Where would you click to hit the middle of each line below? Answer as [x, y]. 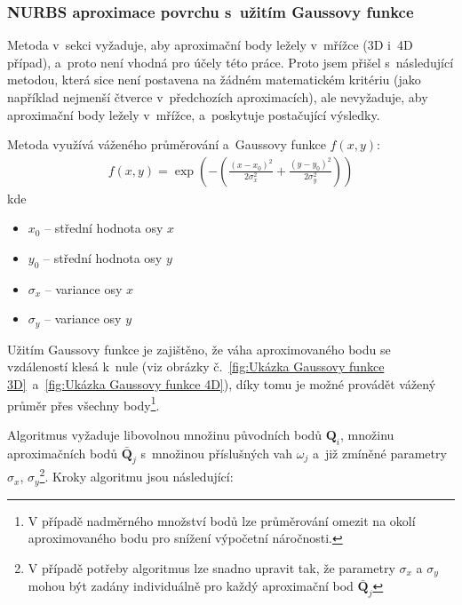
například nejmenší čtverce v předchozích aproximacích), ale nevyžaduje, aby [218, 97]
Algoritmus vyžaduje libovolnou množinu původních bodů [165, 434]
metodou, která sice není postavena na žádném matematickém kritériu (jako [214, 80]
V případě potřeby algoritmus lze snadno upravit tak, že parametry [211, 567]
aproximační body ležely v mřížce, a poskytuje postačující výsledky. [194, 114]
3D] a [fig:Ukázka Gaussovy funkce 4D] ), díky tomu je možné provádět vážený [222, 384]
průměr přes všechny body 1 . [84, 403]
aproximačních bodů [63, 453]
